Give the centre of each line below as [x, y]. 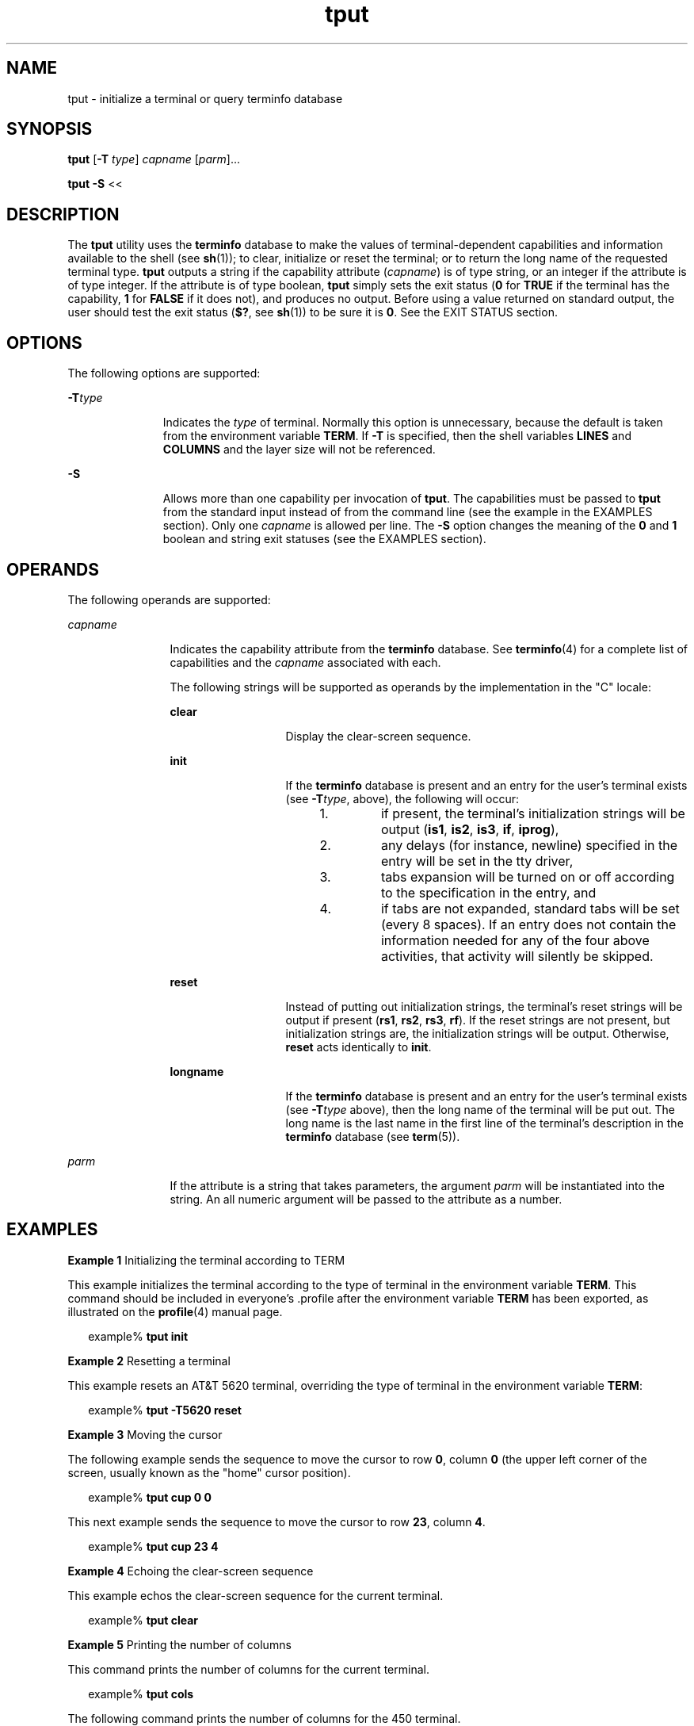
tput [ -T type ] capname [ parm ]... [154, 159]
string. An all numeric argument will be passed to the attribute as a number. [366, 1199]
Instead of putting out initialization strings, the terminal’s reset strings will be [484, 1006]
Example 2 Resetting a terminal [149, 1361]
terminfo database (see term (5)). [373, 1136]
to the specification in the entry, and [488, 892]
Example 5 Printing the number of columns [179, 1644]
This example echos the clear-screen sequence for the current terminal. [255, 1595]
